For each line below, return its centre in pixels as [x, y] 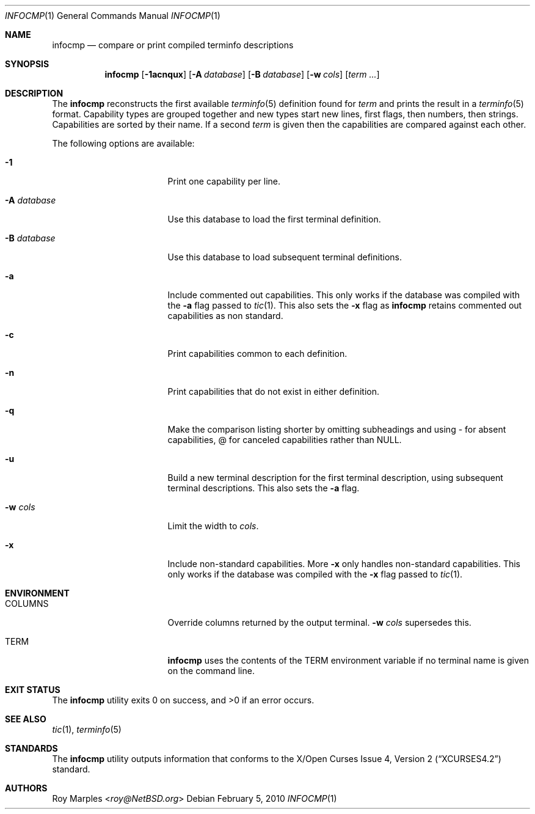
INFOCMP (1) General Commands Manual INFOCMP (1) [113, 16]
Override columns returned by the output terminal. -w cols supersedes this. [319, 622]
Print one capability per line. [224, 181]
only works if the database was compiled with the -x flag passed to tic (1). [315, 574]
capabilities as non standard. [225, 316]
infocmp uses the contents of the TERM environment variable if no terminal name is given [348, 660]
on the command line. [211, 671]
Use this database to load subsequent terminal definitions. [285, 257]
